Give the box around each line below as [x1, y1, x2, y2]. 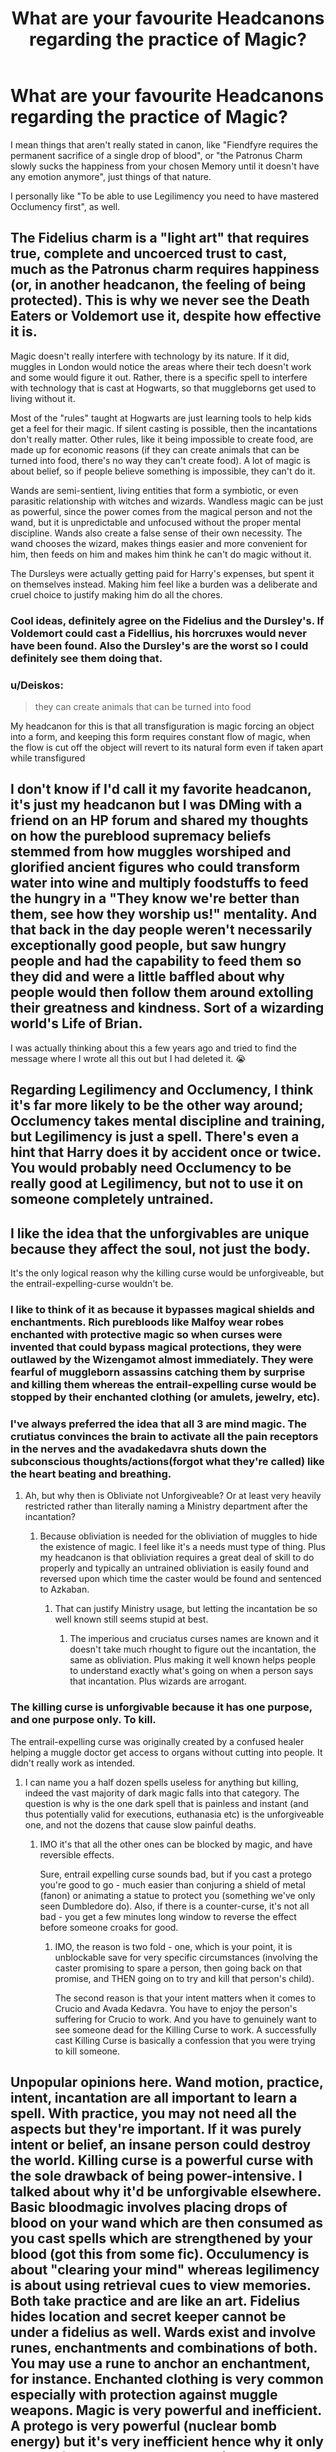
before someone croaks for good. [39, 1921, 179, 1933]
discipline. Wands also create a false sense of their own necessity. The [10, 527, 303, 539]
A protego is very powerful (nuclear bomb [10, 2417, 277, 2434]
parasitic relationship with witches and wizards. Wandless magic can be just [10, 495, 324, 507]
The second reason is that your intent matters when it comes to [54, 1992, 317, 2004]
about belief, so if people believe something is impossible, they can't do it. [10, 465, 316, 477]
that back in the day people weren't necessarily [10, 922, 313, 939]
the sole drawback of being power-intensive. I [10, 2167, 303, 2184]
